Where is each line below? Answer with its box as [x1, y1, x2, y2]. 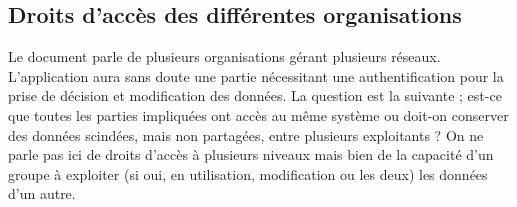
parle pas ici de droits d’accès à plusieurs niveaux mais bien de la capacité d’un [8, 144, 494, 165]
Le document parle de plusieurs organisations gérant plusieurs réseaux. [8, 46, 441, 67]
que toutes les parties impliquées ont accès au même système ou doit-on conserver [8, 104, 509, 125]
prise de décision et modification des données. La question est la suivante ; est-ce [8, 85, 502, 106]
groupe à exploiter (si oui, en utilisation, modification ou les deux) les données [8, 163, 488, 184]
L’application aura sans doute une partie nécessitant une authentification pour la [8, 65, 504, 86]
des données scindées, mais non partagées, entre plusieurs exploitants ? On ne [8, 124, 484, 145]
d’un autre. [8, 183, 76, 204]
